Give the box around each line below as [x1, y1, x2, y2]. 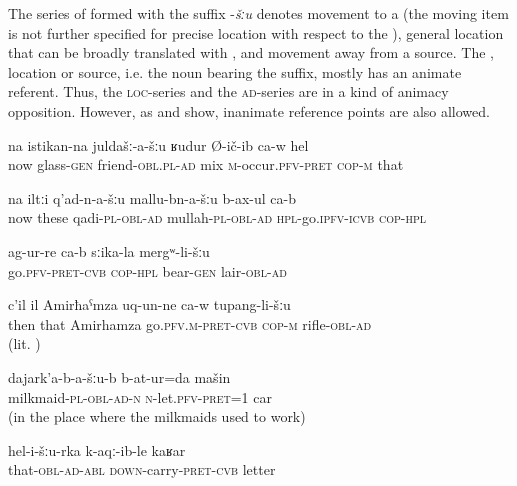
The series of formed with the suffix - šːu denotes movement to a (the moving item [8, 3, 509, 23]
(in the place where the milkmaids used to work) [8, 406, 306, 427]
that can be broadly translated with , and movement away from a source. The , [8, 42, 495, 63]
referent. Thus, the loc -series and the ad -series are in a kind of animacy [8, 81, 449, 102]
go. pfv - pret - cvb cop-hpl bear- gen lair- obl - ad [8, 260, 287, 281]
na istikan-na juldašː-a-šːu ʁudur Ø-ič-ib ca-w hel [8, 134, 309, 155]
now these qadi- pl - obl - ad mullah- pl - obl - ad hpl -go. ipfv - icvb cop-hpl [8, 207, 427, 228]
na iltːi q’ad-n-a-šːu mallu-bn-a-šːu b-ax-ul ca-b [8, 187, 296, 208]
